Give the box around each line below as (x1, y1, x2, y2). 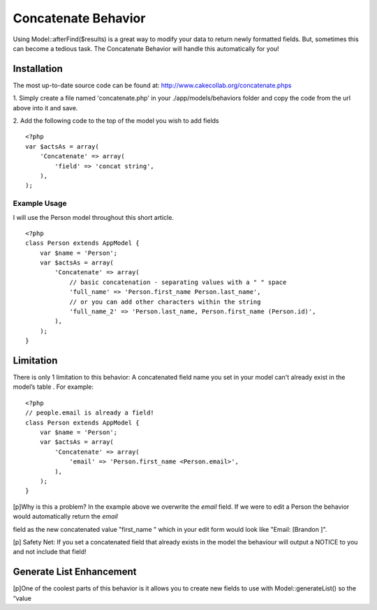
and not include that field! (13, 548, 87, 556)
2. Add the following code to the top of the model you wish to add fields (13, 117, 219, 125)
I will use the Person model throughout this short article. (13, 213, 175, 221)
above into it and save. (13, 103, 78, 112)
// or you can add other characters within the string (69, 297, 261, 306)
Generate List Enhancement (13, 566, 137, 578)
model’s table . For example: (13, 382, 94, 391)
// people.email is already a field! (25, 409, 155, 417)
